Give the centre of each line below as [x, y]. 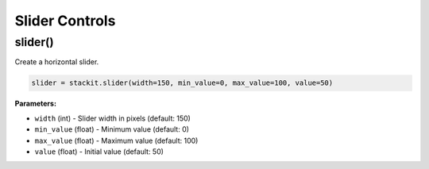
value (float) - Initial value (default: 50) [99, 152]
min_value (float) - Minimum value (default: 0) [112, 129]
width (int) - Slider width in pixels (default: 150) [112, 118]
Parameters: [36, 104]
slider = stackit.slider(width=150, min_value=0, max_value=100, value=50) [182, 83]
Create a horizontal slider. [57, 62]
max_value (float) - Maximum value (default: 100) [116, 140]
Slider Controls [65, 21]
